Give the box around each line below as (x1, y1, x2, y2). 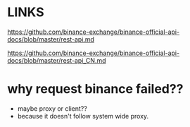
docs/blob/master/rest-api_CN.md (7, 56, 106, 64)
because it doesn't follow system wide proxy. (17, 111, 149, 120)
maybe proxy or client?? (17, 104, 88, 113)
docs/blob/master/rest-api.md (7, 35, 95, 43)
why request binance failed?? (7, 81, 184, 97)
